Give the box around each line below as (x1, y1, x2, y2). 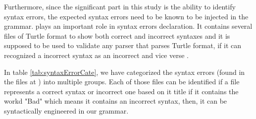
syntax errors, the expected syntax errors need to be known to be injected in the (4, 11, 249, 21)
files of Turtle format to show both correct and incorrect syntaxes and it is (4, 30, 230, 41)
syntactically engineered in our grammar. (4, 105, 129, 116)
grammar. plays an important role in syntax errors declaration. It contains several (4, 21, 253, 31)
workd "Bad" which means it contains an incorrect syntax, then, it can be (4, 96, 227, 106)
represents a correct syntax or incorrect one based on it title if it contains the (4, 86, 239, 96)
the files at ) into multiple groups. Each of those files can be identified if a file (4, 76, 240, 87)
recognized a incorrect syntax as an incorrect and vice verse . (4, 50, 189, 60)
